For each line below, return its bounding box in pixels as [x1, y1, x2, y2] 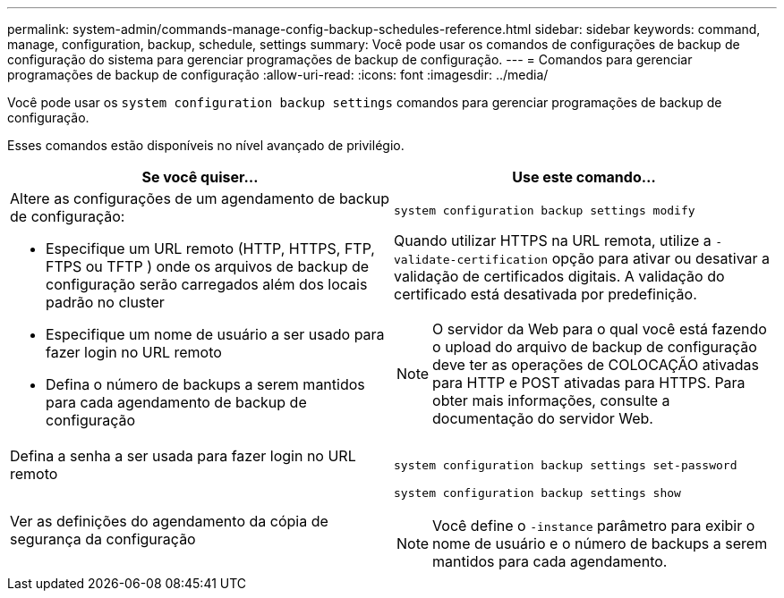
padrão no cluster [46, 293, 165, 311]
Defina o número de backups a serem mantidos [46, 375, 365, 393]
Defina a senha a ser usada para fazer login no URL [10, 447, 356, 465]
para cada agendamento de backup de [46, 393, 307, 411]
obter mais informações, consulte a [432, 391, 670, 409]
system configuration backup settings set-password [394, 458, 737, 472]
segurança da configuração [10, 529, 196, 548]
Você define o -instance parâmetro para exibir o [432, 517, 755, 535]
